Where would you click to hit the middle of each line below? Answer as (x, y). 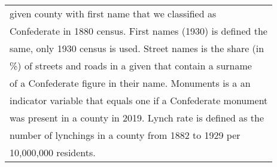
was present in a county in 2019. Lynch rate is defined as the (137, 118)
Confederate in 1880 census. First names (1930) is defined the (138, 31)
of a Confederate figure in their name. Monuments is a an (130, 83)
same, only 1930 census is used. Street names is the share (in (137, 48)
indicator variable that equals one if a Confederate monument (139, 100)
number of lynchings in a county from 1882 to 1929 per (125, 135)
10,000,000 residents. (53, 152)
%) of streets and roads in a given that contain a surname (131, 66)
